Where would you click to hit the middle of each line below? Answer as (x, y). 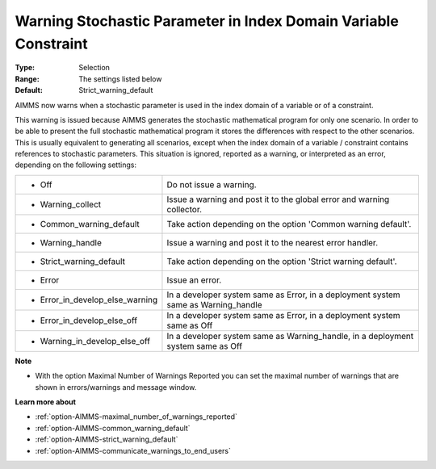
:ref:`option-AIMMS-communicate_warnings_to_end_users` (133, 450)
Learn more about (46, 402)
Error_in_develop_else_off (88, 320)
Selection (94, 68)
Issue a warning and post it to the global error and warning (278, 199)
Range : (27, 79)
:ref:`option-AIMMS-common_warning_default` (113, 428)
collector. (184, 209)
